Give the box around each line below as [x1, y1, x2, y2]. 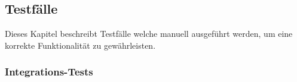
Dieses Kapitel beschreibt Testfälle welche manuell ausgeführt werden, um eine [5, 27, 293, 40]
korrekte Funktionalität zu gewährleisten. [5, 39, 156, 51]
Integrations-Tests [5, 64, 93, 79]
